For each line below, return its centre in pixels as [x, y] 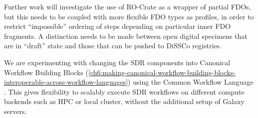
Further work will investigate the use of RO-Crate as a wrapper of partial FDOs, [128, 6]
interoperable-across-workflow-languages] [66, 82]
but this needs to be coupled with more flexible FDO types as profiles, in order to [129, 16]
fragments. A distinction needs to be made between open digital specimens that [126, 36]
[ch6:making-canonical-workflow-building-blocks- [162, 72]
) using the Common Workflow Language [191, 82]
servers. [15, 111]
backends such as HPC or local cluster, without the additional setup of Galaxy [124, 101]
